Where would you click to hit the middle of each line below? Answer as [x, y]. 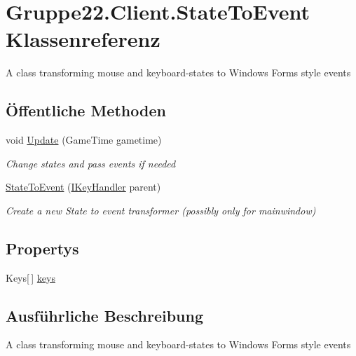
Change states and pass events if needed [91, 163]
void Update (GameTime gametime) [84, 140]
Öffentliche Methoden [86, 110]
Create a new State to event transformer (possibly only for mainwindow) [161, 210]
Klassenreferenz [83, 39]
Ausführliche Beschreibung [104, 315]
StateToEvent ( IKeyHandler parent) [83, 187]
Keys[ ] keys [30, 277]
